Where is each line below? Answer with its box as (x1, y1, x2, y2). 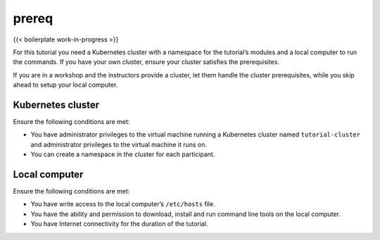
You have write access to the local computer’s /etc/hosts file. (30, 200, 215, 208)
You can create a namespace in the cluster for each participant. (30, 150, 215, 158)
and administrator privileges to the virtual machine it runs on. (30, 140, 208, 149)
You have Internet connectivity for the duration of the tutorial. (30, 220, 208, 228)
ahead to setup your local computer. (13, 81, 118, 89)
